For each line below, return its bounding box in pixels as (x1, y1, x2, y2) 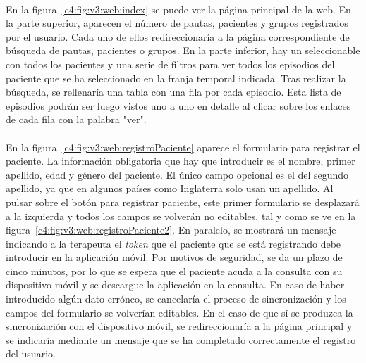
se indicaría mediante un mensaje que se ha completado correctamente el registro (6, 332, 356, 347)
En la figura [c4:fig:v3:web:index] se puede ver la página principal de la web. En (6, 1, 351, 16)
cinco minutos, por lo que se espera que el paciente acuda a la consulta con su (6, 263, 343, 278)
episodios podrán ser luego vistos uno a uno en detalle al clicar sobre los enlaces (6, 98, 351, 113)
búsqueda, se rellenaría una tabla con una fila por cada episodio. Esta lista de (6, 84, 341, 99)
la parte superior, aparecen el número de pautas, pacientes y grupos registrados (6, 15, 348, 30)
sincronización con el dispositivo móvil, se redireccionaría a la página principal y (6, 319, 353, 333)
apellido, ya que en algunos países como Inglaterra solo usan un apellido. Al (6, 181, 334, 196)
